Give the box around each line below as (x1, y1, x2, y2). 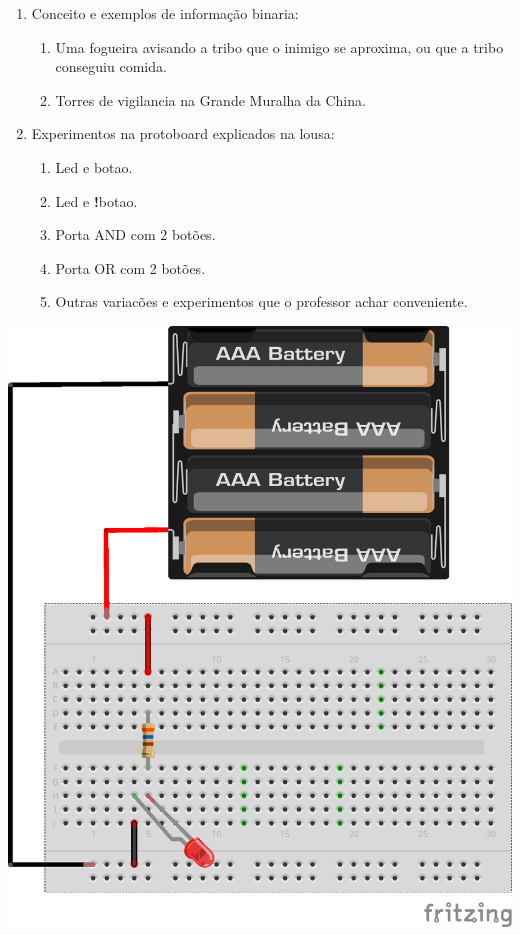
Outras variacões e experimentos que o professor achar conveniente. (55, 291, 468, 312)
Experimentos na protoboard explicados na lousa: (31, 123, 335, 144)
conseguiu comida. (55, 56, 167, 77)
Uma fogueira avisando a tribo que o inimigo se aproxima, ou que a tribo (55, 36, 504, 57)
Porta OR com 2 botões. (55, 257, 206, 278)
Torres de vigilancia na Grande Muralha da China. (55, 89, 366, 110)
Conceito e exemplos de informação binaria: (31, 3, 299, 23)
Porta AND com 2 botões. (55, 224, 216, 245)
